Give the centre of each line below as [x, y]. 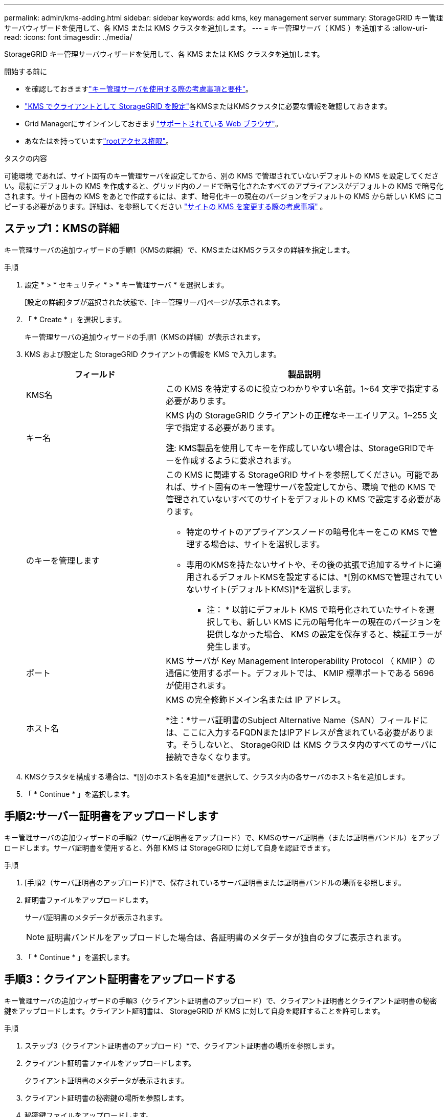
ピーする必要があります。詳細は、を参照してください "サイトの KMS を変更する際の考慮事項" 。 [166, 206]
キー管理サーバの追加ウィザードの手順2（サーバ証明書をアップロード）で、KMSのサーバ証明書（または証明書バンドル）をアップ [222, 837]
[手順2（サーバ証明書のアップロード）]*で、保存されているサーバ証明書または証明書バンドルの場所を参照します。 [215, 882]
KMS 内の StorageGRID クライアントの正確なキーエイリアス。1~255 [297, 415]
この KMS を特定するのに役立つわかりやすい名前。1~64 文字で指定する [303, 388]
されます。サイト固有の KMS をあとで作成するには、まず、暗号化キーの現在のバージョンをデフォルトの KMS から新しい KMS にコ [223, 196]
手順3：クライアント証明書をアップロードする [120, 979]
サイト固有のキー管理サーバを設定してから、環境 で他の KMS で [313, 487]
